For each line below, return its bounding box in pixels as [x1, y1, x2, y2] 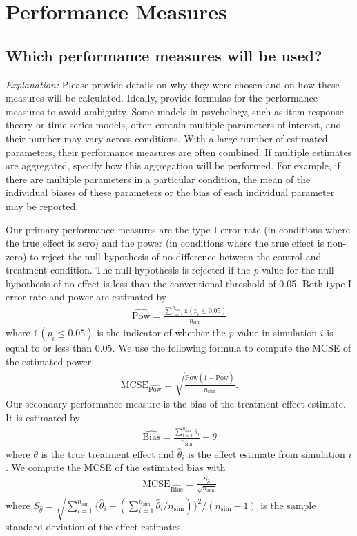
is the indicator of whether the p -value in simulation [97, 325, 318, 340]
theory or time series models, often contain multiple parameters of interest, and [6, 117, 342, 132]
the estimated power [6, 354, 92, 368]
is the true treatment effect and [41, 446, 174, 461]
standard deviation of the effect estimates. [6, 519, 184, 534]
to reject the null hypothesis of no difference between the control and [30, 249, 322, 263]
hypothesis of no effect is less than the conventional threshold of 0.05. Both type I [6, 276, 352, 290]
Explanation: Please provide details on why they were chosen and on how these [6, 77, 340, 91]
